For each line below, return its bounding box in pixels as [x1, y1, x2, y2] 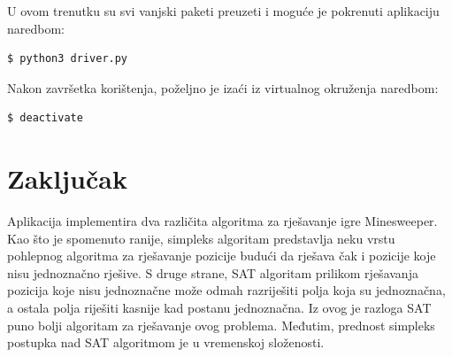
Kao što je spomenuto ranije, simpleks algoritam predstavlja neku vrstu [7, 229, 395, 247]
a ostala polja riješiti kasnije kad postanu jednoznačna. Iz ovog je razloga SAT [7, 299, 432, 317]
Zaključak [7, 160, 127, 197]
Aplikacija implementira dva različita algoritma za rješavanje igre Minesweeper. [7, 212, 438, 230]
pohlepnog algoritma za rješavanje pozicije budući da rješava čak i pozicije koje [7, 246, 436, 265]
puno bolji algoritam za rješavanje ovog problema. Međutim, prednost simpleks [7, 315, 435, 334]
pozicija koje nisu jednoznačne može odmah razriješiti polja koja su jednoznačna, [7, 281, 446, 299]
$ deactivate [7, 112, 83, 125]
